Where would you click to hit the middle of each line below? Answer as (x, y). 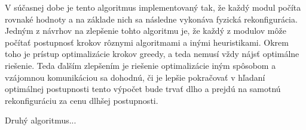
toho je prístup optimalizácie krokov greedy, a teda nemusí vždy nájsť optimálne (152, 54)
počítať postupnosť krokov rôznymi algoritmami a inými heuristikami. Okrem (147, 42)
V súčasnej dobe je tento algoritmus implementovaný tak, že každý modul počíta (153, 7)
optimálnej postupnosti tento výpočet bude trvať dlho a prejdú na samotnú (143, 89)
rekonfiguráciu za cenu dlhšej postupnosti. (82, 100)
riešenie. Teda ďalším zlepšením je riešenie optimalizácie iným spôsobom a (140, 65)
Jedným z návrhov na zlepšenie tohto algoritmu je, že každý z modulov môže (146, 31)
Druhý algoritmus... (41, 120)
